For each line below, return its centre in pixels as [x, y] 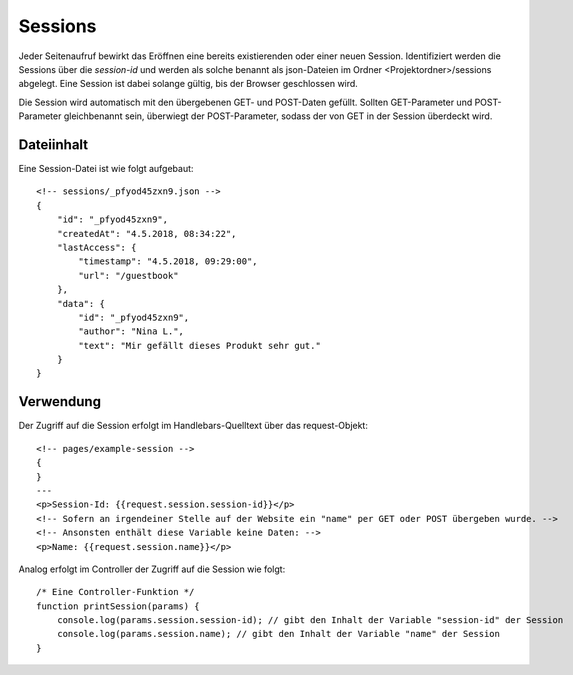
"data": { [80, 303]
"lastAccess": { [96, 247]
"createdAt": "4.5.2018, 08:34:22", [146, 233]
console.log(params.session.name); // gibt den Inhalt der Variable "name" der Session [278, 634]
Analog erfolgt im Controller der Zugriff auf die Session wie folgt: [152, 569]
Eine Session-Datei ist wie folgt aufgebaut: [106, 169]
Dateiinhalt [53, 144]
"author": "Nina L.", [131, 331]
